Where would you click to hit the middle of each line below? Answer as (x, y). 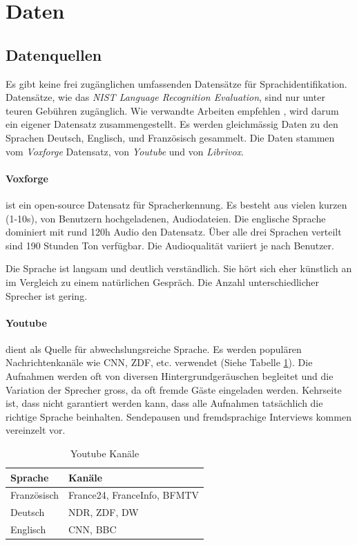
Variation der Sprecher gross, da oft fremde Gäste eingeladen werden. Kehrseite (174, 389)
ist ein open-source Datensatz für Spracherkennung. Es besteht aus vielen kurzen (176, 204)
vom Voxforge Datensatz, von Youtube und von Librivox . (125, 151)
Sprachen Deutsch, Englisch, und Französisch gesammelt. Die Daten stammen (170, 137)
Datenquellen (54, 54)
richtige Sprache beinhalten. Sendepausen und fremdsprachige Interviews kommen (178, 416)
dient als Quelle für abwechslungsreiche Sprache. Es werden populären (154, 348)
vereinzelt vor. (36, 430)
